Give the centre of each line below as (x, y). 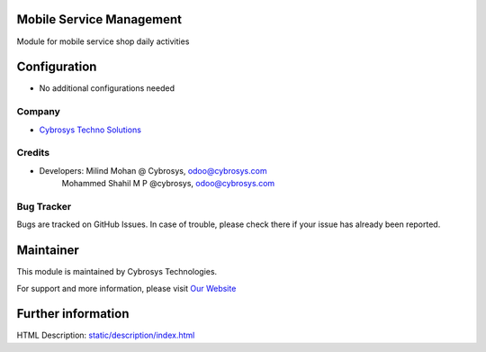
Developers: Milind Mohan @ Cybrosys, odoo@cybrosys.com (153, 170)
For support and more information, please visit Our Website (126, 288)
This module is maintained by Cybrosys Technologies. (117, 272)
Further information (73, 314)
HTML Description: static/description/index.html (106, 335)
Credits (33, 153)
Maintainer (48, 251)
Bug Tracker (44, 206)
